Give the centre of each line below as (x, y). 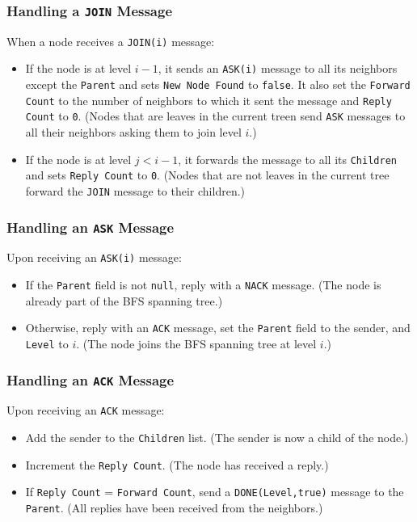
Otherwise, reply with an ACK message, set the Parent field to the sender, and (218, 328)
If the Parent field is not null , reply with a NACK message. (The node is (203, 285)
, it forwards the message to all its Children (287, 159)
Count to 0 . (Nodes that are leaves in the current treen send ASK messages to (215, 116)
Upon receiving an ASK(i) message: (94, 257)
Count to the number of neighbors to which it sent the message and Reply (208, 100)
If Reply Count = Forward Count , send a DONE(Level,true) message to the (215, 492)
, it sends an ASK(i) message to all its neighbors (278, 68)
